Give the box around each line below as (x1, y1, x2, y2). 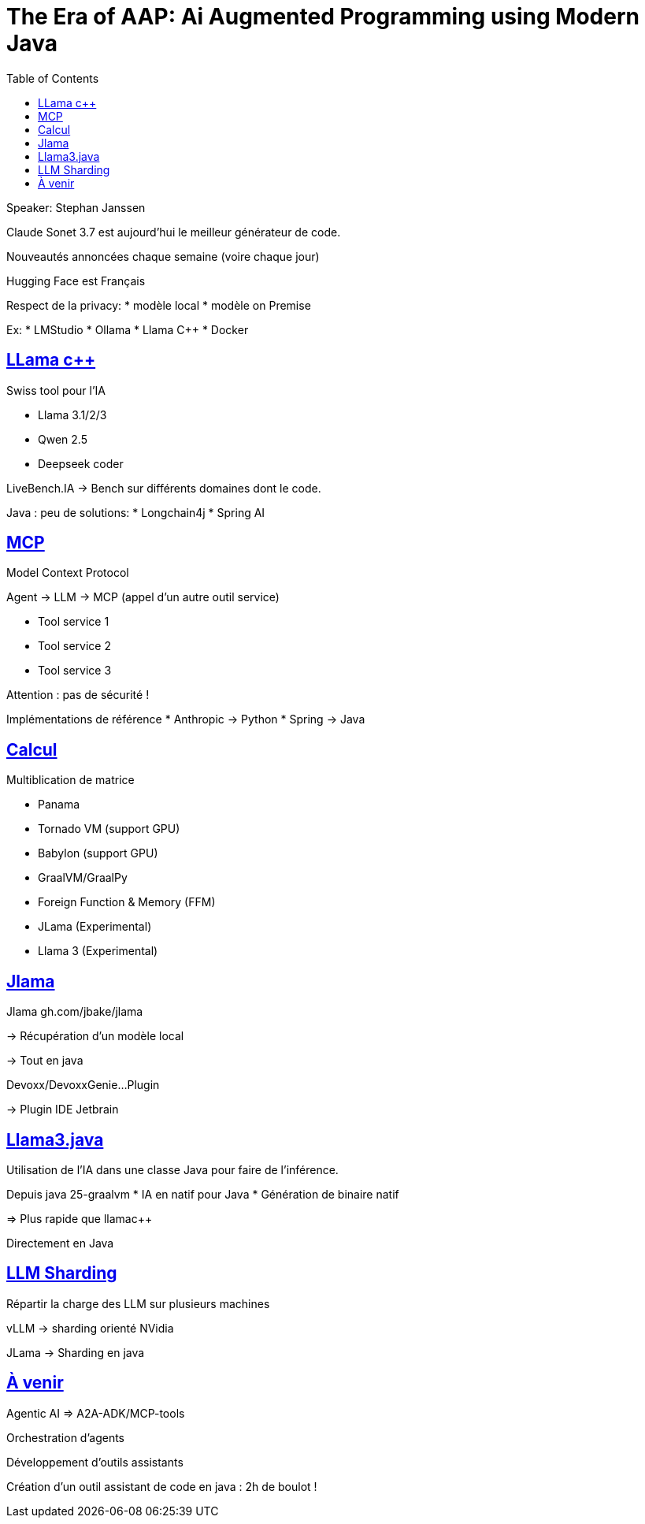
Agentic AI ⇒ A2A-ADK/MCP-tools (6, 1406, 185, 1420)
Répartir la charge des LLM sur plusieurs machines (6, 1296, 270, 1310)
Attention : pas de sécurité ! (6, 688, 150, 702)
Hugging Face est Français (6, 273, 146, 288)
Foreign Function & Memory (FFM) (38, 895, 216, 909)
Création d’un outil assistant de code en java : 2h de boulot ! (6, 1479, 317, 1493)
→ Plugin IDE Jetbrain (6, 1102, 119, 1117)
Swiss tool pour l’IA (6, 383, 106, 397)
